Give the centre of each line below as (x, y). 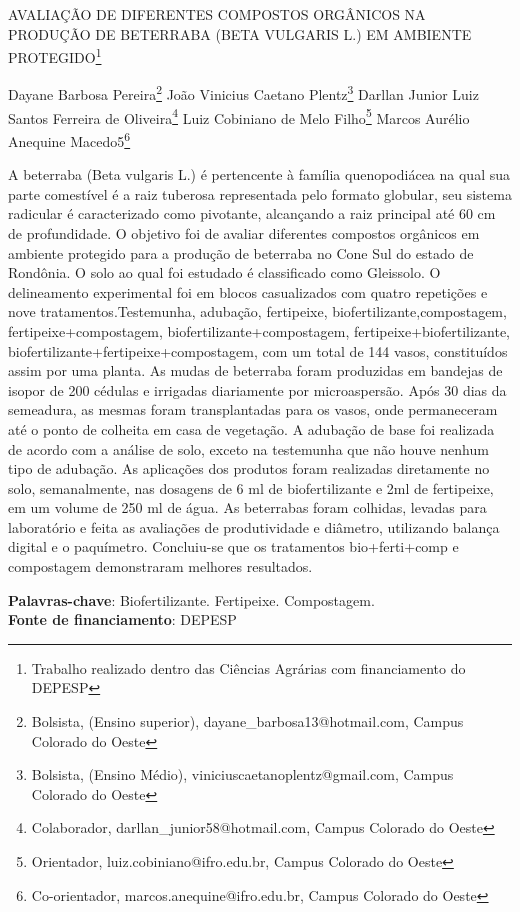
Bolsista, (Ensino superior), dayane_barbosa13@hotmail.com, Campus (247, 721)
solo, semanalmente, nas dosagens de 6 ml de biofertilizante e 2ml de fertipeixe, (251, 487)
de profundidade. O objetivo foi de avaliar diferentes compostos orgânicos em (244, 232)
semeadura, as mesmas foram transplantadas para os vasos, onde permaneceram (253, 409)
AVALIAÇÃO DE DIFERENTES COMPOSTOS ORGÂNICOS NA (217, 14)
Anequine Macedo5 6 (69, 139)
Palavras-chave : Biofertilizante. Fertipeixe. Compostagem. (191, 599)
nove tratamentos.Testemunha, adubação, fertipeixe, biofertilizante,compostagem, (257, 311)
